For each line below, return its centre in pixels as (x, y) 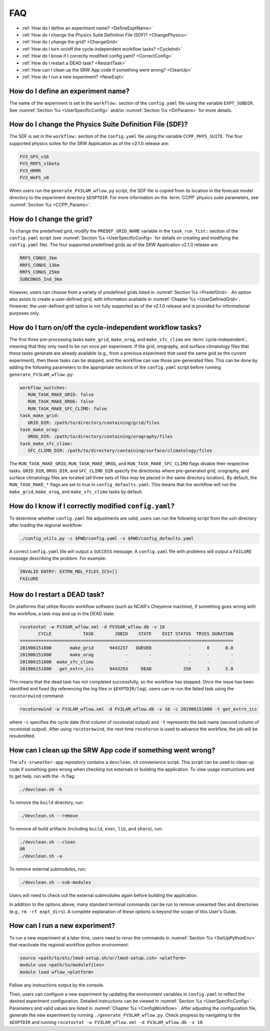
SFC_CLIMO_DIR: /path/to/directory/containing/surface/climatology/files (120, 451)
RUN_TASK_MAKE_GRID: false (61, 395)
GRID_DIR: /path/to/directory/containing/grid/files (94, 422)
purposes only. (24, 313)
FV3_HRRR (30, 171)
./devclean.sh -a (41, 856)
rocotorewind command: (37, 696)
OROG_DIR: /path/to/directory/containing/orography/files (100, 437)
